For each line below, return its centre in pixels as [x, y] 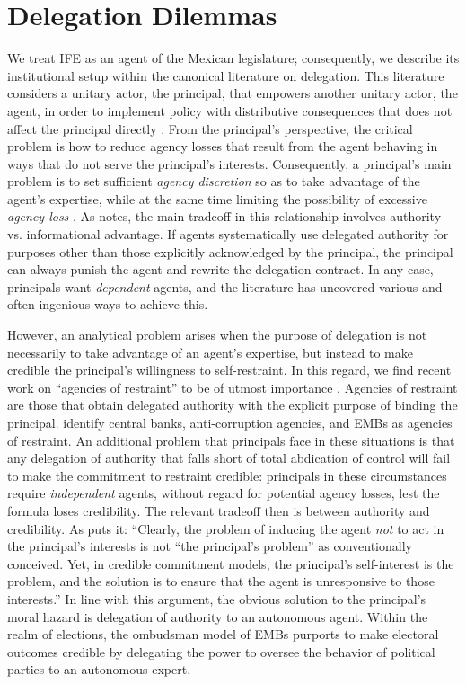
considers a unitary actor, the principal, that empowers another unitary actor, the [233, 93]
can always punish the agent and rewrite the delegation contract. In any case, [220, 269]
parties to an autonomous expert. [99, 669]
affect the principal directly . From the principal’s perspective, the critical [210, 128]
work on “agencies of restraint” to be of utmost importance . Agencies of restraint [233, 387]
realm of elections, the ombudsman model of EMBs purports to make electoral [223, 634]
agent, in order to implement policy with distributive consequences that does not [230, 110]
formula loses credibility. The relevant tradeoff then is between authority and [219, 510]
